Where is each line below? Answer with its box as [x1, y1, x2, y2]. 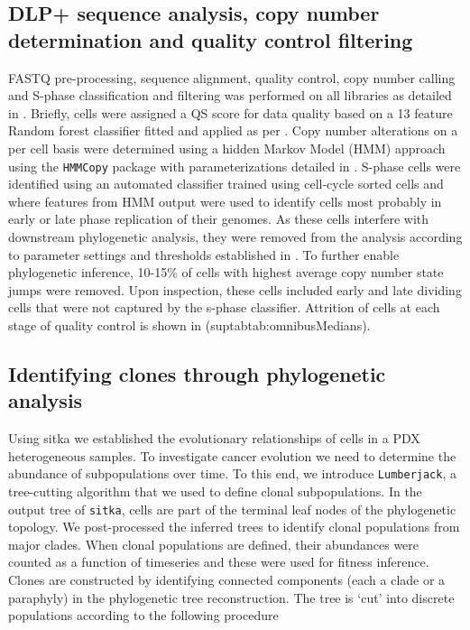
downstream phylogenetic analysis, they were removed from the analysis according [8, 227, 463, 246]
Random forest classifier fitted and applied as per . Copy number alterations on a [8, 121, 458, 140]
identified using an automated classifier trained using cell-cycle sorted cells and [8, 174, 444, 193]
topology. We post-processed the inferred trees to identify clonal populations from [8, 517, 460, 536]
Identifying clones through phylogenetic [8, 359, 386, 387]
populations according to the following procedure [8, 606, 279, 625]
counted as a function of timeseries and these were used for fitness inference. [8, 552, 429, 571]
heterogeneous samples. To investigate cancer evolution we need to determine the [8, 446, 456, 465]
